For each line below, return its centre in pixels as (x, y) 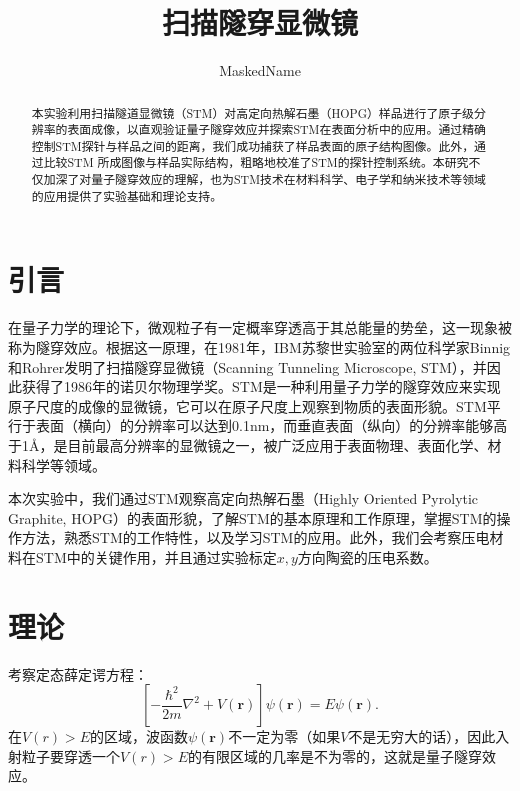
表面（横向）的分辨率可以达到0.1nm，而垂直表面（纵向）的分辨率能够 (264, 425)
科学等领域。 (63, 464)
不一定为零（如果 (284, 736)
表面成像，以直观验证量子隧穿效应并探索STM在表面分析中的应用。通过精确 (276, 129)
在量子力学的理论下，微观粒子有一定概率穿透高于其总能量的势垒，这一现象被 (260, 327)
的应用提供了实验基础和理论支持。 (127, 195)
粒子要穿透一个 (70, 755)
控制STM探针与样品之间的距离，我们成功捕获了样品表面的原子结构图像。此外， (253, 145)
